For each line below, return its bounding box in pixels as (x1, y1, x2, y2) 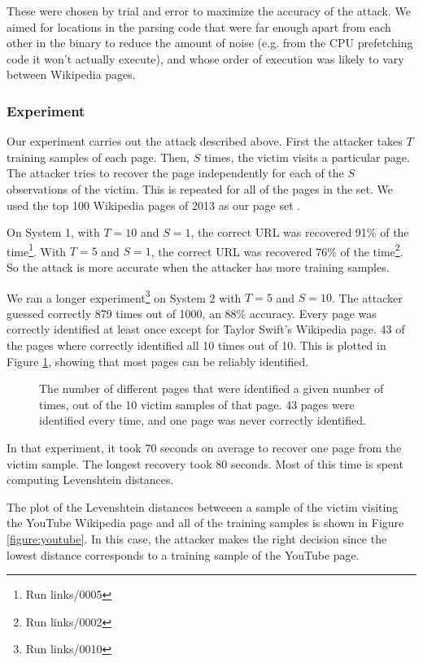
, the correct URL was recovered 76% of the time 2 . (150, 240, 403, 260)
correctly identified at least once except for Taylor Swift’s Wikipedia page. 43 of (7, 321, 405, 338)
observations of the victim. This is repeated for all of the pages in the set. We (7, 180, 393, 197)
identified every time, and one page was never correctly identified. (39, 412, 366, 429)
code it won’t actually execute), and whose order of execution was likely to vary (7, 50, 404, 67)
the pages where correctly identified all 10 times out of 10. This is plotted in (7, 337, 386, 354)
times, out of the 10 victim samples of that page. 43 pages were (39, 395, 355, 412)
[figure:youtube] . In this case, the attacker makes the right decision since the (7, 530, 387, 547)
